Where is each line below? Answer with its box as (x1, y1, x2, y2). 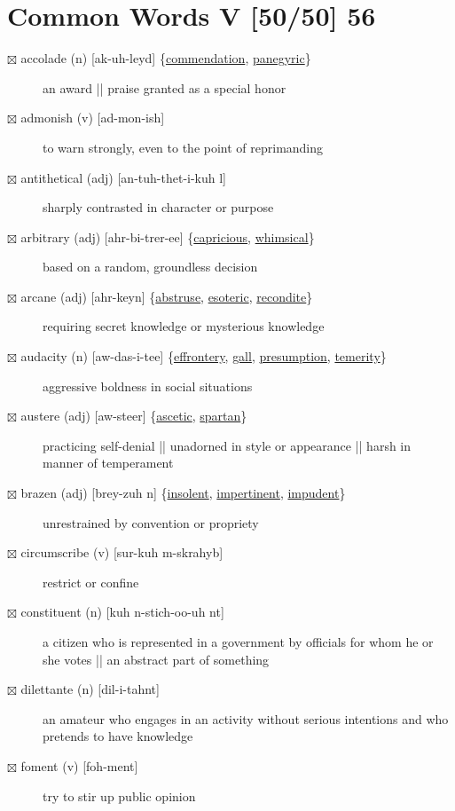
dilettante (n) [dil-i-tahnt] (20, 680, 160, 698)
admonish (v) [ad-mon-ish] (20, 108, 165, 127)
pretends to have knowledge (43, 727, 193, 745)
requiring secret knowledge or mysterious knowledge (43, 317, 325, 335)
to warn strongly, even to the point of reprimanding (43, 138, 324, 156)
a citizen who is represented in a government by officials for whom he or (43, 633, 434, 650)
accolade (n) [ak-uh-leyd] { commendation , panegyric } (20, 49, 311, 67)
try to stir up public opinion (43, 786, 196, 805)
